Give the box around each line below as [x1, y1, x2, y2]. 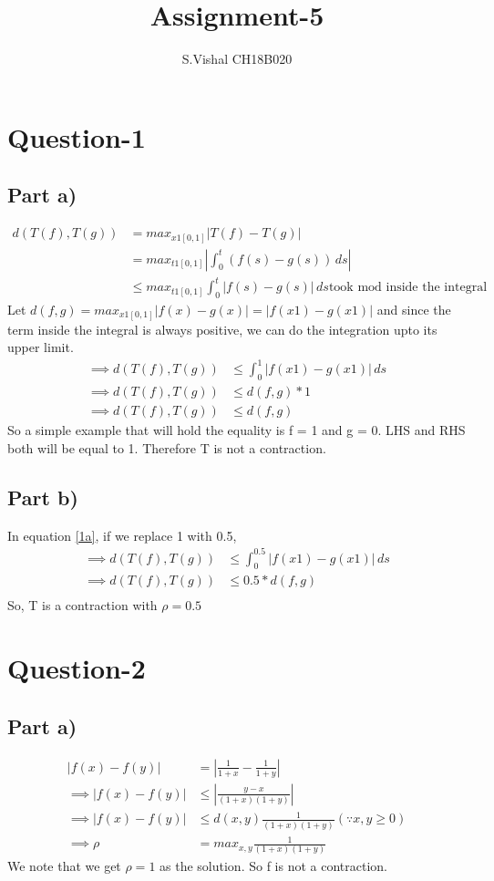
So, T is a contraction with [7, 596, 158, 615]
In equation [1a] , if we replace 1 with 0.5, [7, 525, 237, 544]
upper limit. [7, 337, 74, 357]
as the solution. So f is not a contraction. [160, 856, 387, 876]
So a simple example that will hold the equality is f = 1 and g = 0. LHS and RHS [7, 420, 466, 440]
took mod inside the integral [328, 281, 488, 295]
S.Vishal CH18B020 [181, 49, 293, 68]
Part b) [7, 482, 78, 511]
